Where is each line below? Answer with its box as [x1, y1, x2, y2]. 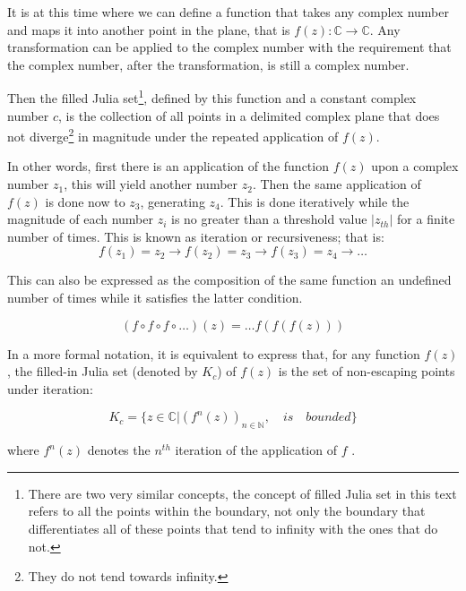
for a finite [397, 210, 455, 228]
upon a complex [371, 157, 459, 176]
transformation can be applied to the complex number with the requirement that [7, 38, 452, 56]
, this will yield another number [64, 175, 238, 193]
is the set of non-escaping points [278, 362, 455, 381]
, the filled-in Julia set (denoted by [7, 362, 198, 381]
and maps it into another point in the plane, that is [7, 20, 290, 39]
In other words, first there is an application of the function [7, 157, 329, 176]
